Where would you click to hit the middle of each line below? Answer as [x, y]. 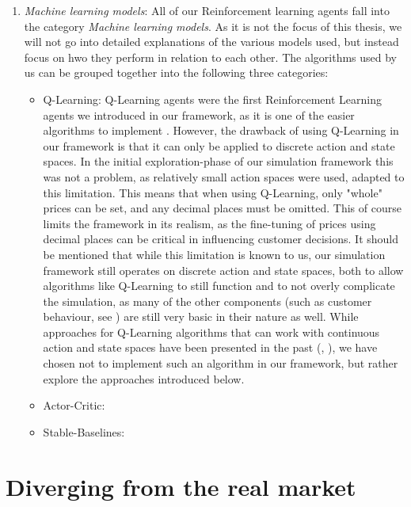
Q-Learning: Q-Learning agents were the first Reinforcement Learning [212, 99]
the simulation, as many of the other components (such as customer [207, 301]
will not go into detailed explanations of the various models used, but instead [211, 42]
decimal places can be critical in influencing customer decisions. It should [221, 239]
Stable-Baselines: [84, 431]
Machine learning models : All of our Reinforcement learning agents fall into [207, 10]
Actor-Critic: [74, 405]
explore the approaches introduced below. [144, 378]
